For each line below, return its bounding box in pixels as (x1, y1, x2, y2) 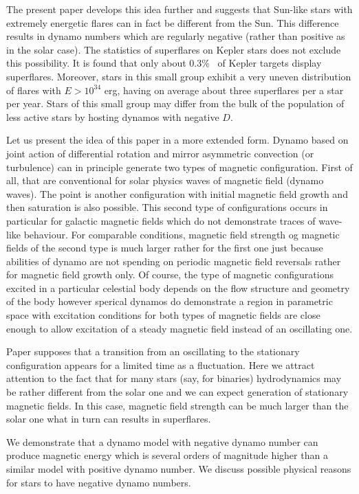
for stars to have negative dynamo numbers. (6, 475, 191, 489)
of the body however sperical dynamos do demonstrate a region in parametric (6, 294, 333, 308)
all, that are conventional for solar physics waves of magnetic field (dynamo (6, 173, 324, 188)
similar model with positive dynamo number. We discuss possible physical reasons (6, 462, 351, 475)
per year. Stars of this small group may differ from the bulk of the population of (6, 96, 345, 111)
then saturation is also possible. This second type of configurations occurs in (6, 200, 328, 214)
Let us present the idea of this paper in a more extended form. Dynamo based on (6, 133, 349, 147)
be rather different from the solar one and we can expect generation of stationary (6, 385, 349, 399)
